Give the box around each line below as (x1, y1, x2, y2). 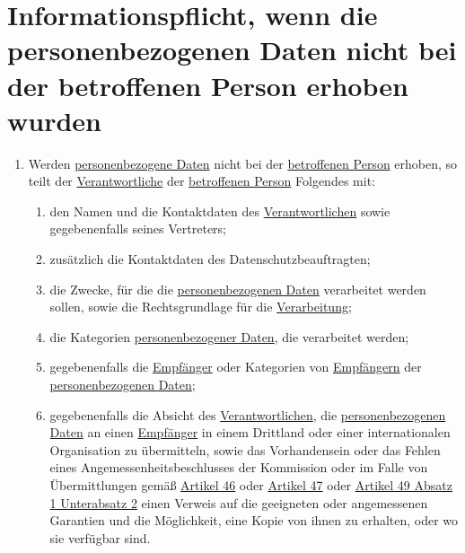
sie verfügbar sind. (49, 528, 151, 547)
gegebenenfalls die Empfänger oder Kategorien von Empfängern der (49, 357, 422, 376)
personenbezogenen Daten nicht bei (7, 31, 457, 68)
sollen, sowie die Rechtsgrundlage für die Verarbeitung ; (49, 297, 352, 316)
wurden (7, 101, 101, 138)
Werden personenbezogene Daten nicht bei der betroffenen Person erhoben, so (28, 154, 458, 172)
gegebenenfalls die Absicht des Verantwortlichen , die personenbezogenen (49, 405, 446, 424)
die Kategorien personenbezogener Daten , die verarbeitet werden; (49, 327, 409, 346)
